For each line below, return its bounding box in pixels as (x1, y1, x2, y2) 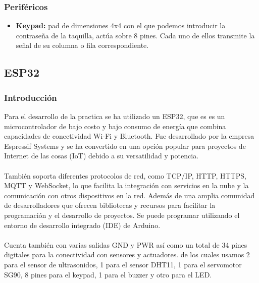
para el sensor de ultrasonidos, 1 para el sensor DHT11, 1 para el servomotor (4, 259, 242, 269)
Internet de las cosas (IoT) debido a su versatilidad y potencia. (4, 150, 199, 161)
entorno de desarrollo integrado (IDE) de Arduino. (4, 219, 161, 230)
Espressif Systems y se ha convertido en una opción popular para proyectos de (4, 140, 246, 151)
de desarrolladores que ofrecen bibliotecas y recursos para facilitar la (4, 200, 216, 210)
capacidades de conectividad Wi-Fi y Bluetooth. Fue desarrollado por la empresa (4, 131, 254, 141)
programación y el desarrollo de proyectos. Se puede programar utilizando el (4, 209, 240, 220)
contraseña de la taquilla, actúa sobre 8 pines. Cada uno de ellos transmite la (16, 30, 255, 40)
